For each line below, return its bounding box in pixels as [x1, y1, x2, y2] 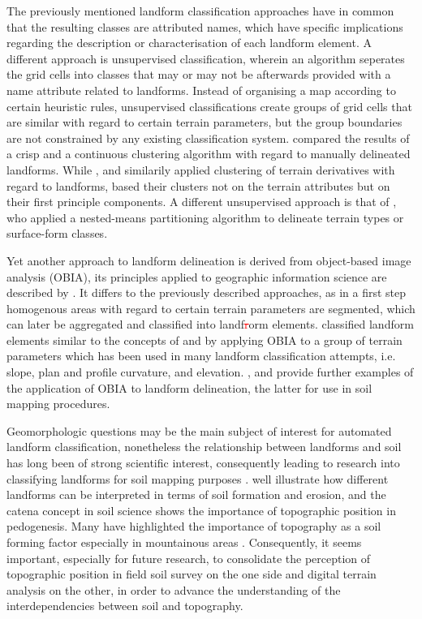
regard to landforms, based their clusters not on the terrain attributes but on [6, 177, 390, 194]
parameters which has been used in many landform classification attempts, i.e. [6, 347, 396, 364]
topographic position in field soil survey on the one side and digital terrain [6, 565, 377, 582]
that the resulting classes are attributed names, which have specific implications [6, 18, 403, 35]
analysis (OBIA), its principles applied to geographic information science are [6, 268, 387, 285]
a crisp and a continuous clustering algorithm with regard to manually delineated [6, 145, 411, 162]
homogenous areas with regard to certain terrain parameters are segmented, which [6, 299, 416, 316]
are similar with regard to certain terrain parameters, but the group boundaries [6, 114, 403, 131]
